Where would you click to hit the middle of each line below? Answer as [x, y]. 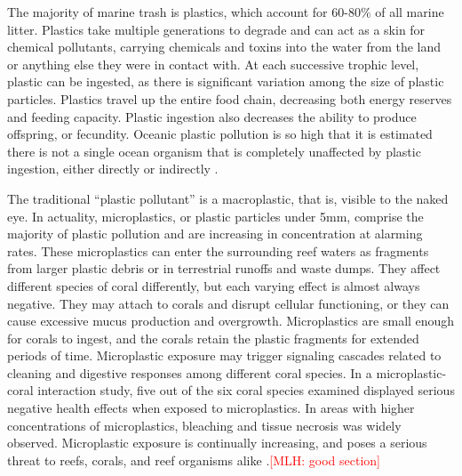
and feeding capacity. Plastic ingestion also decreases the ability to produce [212, 116]
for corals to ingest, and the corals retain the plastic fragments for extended [213, 338]
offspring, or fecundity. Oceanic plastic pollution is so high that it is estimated [220, 134]
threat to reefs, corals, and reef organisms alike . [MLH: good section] [194, 460]
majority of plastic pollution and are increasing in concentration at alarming [215, 234]
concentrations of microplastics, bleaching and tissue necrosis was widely [204, 425]
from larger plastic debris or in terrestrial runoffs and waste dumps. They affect [224, 268]
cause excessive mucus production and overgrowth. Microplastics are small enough [231, 321]
